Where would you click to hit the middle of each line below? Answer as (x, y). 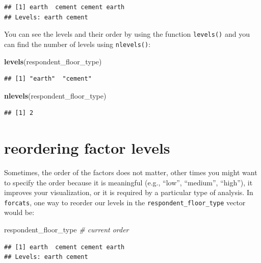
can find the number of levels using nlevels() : (77, 44)
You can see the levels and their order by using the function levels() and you (127, 34)
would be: (19, 212)
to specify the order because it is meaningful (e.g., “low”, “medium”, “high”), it (128, 182)
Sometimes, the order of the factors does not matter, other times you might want (131, 172)
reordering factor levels (87, 148)
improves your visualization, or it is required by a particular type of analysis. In (129, 192)
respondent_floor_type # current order (67, 230)
